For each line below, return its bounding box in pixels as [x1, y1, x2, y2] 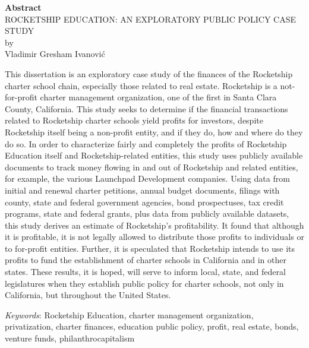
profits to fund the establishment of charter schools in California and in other [5, 254, 286, 266]
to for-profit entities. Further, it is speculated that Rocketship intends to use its [5, 242, 295, 254]
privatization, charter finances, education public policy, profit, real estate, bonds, [5, 320, 299, 333]
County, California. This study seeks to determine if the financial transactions [5, 102, 288, 115]
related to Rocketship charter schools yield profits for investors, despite [5, 114, 263, 126]
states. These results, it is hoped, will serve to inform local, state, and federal [5, 265, 286, 278]
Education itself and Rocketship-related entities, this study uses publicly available [5, 149, 303, 162]
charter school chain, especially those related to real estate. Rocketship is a [5, 79, 278, 91]
